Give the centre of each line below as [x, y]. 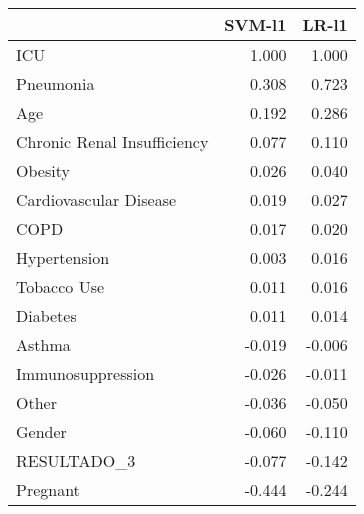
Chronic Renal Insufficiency [112, 141]
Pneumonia [55, 83]
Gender [41, 431]
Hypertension [63, 257]
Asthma [43, 344]
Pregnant [48, 489]
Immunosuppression [85, 373]
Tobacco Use [60, 286]
